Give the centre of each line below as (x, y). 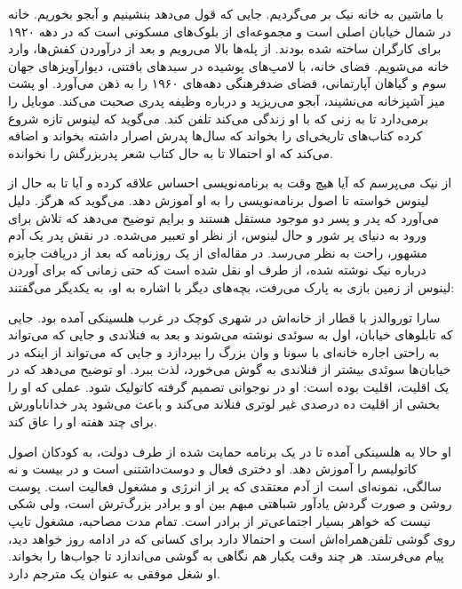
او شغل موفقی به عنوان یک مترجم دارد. (114, 573)
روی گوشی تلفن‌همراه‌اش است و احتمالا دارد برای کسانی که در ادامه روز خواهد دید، (232, 538)
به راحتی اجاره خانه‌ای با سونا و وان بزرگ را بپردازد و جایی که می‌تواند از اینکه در (224, 351)
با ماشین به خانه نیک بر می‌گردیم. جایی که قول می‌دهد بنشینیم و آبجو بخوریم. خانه (226, 13)
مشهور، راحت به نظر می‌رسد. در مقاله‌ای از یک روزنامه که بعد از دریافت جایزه (218, 252)
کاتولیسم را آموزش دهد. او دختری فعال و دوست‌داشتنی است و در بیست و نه (213, 469)
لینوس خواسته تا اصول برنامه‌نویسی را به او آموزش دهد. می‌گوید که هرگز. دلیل (219, 199)
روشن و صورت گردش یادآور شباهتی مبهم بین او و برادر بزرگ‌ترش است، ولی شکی (230, 503)
